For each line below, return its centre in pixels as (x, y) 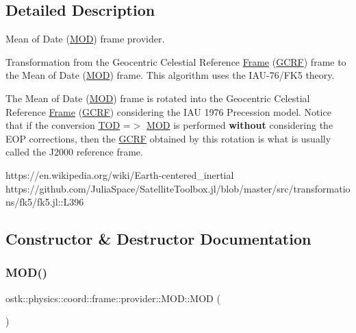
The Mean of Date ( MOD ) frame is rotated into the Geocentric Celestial (158, 98)
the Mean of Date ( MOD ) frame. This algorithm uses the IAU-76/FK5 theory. (170, 75)
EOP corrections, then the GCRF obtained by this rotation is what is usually (168, 138)
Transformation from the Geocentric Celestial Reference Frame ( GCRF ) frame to (176, 61)
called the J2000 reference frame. (74, 152)
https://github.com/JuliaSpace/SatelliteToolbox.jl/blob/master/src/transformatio (178, 188)
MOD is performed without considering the (240, 125)
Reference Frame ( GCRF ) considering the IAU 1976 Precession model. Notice (168, 111)
